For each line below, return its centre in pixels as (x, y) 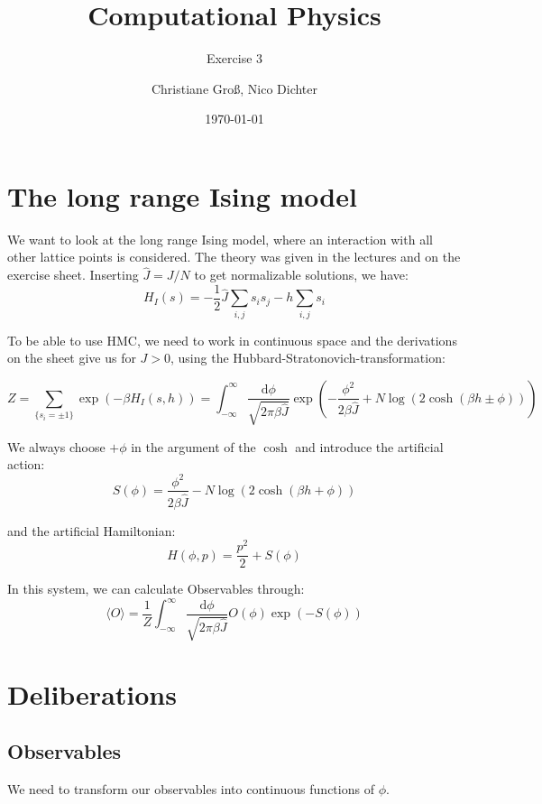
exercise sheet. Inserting (73, 275)
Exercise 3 (234, 58)
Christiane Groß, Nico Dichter (234, 88)
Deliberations (92, 693)
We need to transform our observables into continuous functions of (191, 789)
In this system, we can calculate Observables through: (156, 589)
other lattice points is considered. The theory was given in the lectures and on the (234, 257)
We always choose (56, 446)
